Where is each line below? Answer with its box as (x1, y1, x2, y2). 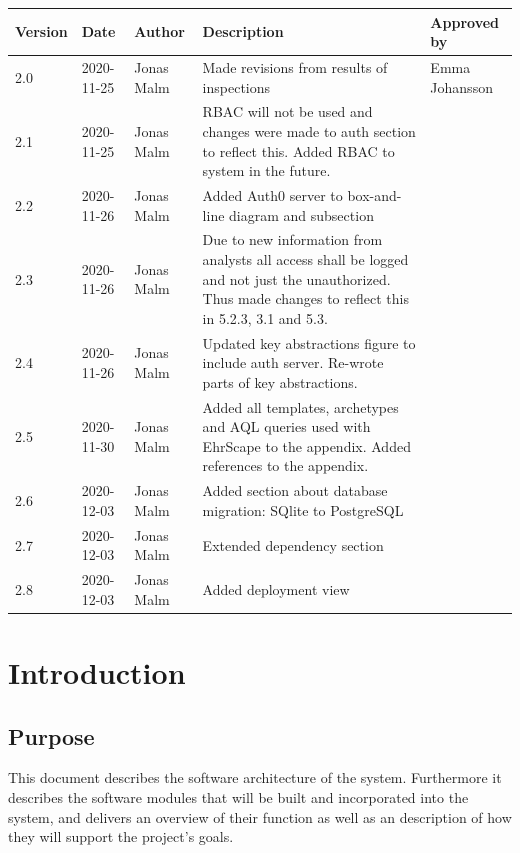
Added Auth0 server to (202, 185, 343, 205)
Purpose (8, 720, 95, 751)
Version (15, 21, 68, 42)
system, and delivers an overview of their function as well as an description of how (8, 806, 512, 827)
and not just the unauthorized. (202, 268, 391, 289)
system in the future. (202, 160, 331, 181)
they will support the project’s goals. (8, 826, 234, 847)
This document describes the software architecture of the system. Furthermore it (8, 767, 502, 788)
